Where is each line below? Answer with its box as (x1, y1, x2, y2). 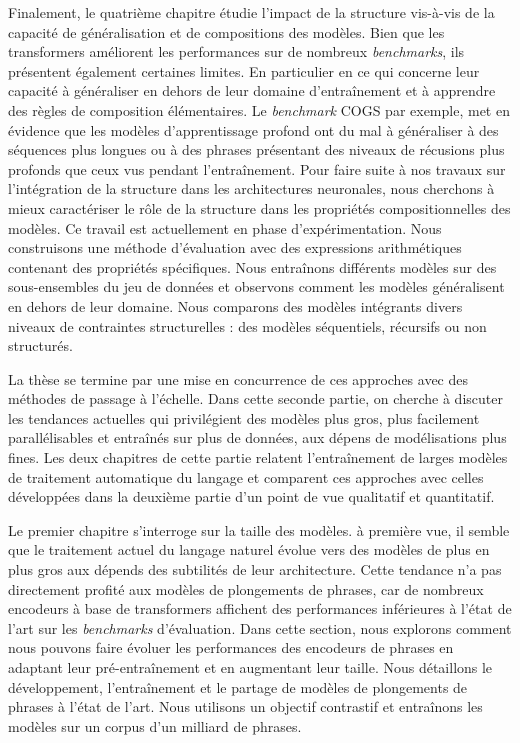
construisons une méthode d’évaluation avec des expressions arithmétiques (8, 237, 462, 258)
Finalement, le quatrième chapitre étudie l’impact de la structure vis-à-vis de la (8, 2, 495, 22)
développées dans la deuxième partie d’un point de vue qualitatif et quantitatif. (8, 486, 495, 507)
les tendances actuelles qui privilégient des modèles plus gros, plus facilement (8, 407, 480, 428)
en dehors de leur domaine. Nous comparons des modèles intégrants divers (8, 295, 463, 316)
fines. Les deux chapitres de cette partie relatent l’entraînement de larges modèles (8, 447, 508, 468)
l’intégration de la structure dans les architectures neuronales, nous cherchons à (8, 178, 495, 199)
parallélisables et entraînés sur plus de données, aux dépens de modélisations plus (8, 427, 507, 448)
